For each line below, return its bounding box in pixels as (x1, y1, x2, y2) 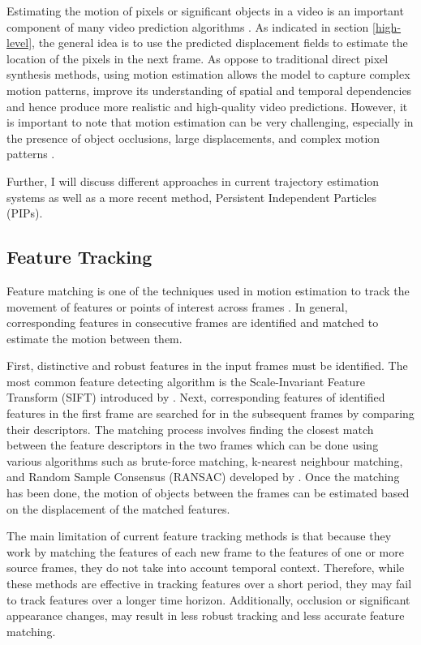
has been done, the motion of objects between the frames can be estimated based (6, 484, 410, 501)
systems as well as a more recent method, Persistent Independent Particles (6, 188, 377, 205)
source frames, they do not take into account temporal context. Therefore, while (6, 559, 405, 576)
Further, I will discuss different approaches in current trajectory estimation (6, 172, 380, 189)
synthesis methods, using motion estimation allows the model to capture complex (6, 66, 410, 83)
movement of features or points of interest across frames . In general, (6, 298, 348, 315)
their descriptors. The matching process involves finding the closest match (6, 420, 374, 437)
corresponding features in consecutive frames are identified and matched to (6, 314, 379, 331)
